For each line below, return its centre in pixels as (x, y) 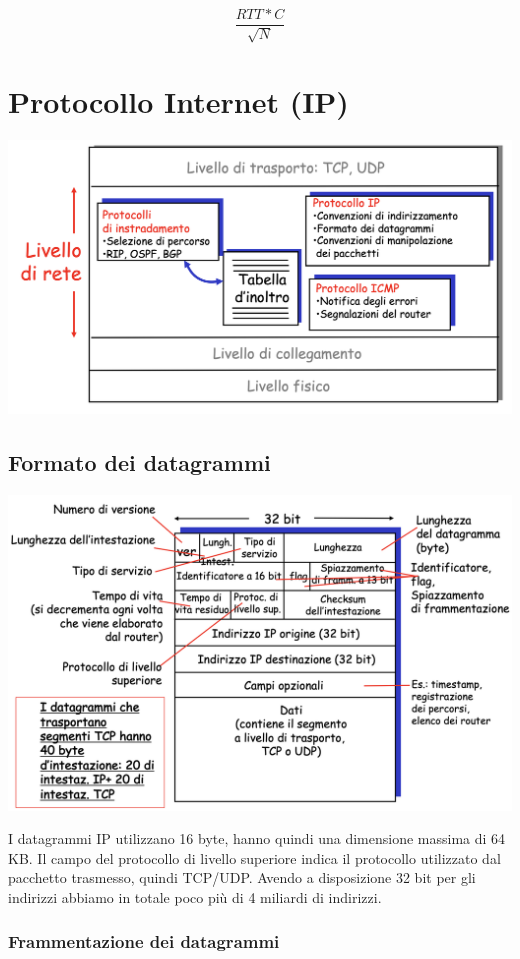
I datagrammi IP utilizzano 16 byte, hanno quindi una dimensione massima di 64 (257, 838)
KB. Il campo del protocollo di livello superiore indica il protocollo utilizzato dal (254, 857)
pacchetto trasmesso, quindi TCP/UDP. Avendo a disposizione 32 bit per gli (242, 877)
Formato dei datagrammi (139, 461)
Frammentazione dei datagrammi (144, 941)
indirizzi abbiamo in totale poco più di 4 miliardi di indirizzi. (195, 896)
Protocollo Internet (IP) (178, 100)
